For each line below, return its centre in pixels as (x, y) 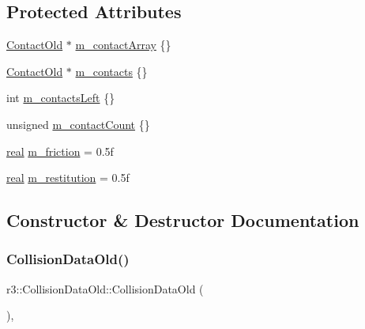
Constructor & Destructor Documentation (183, 220)
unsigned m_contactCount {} (78, 124)
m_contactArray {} (123, 45)
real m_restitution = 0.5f (68, 178)
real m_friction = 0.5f (60, 151)
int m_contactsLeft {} (61, 98)
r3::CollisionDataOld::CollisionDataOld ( (105, 288)
